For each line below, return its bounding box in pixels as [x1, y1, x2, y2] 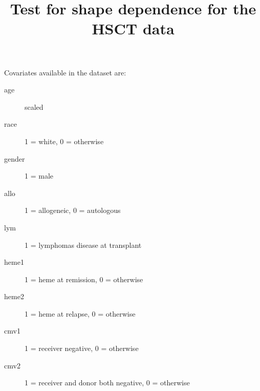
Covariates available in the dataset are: [4, 67, 126, 77]
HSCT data [92, 18, 175, 39]
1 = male [25, 170, 53, 181]
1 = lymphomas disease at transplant [25, 239, 142, 250]
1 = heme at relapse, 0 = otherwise [25, 308, 136, 319]
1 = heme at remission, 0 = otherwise [25, 273, 143, 284]
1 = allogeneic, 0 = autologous [25, 205, 121, 216]
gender [4, 153, 25, 164]
